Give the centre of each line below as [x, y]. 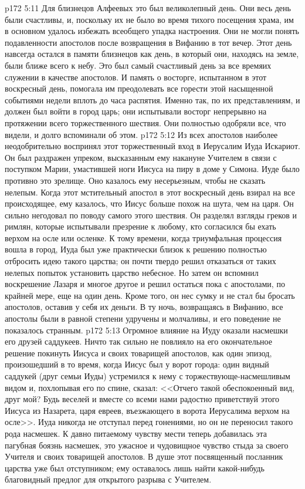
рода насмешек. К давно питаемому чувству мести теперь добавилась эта [136, 433]
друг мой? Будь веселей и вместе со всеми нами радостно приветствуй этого [142, 399]
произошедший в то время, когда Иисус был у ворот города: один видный [137, 364]
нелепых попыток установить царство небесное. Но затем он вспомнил [132, 272]
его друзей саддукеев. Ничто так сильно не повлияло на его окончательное [138, 341]
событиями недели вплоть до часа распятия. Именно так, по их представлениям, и [152, 100]
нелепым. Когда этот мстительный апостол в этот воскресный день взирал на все [150, 192]
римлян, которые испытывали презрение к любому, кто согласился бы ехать [140, 226]
